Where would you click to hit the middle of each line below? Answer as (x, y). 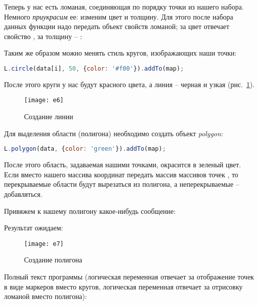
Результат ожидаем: (34, 228)
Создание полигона (53, 260)
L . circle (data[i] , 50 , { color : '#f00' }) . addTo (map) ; (94, 68)
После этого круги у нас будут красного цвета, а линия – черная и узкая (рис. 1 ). (130, 84)
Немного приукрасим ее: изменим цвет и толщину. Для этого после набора (119, 16)
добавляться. (23, 194)
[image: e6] (44, 100)
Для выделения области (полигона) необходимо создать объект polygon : (114, 133)
